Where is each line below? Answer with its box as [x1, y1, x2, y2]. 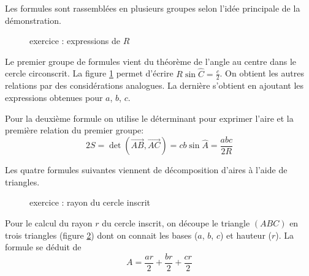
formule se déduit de [5, 241, 82, 253]
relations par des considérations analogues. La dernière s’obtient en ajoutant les [5, 79, 304, 92]
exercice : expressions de [29, 34, 121, 47]
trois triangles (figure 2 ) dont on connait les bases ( [5, 228, 198, 241]
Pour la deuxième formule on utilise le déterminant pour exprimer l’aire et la [5, 111, 294, 124]
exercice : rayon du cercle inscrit [29, 196, 150, 209]
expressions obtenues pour [5, 91, 103, 104]
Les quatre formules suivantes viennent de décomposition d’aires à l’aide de [5, 163, 288, 176]
